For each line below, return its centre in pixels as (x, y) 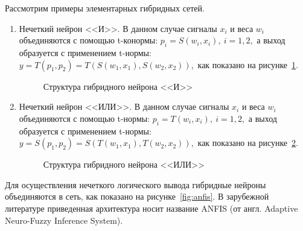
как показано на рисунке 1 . (248, 64)
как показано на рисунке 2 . (248, 143)
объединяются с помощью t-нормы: (85, 118)
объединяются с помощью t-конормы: (88, 40)
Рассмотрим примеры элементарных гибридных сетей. (105, 8)
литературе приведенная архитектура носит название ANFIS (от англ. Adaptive (151, 208)
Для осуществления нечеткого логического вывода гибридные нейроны (136, 184)
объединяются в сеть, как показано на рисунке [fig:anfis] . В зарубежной (137, 196)
